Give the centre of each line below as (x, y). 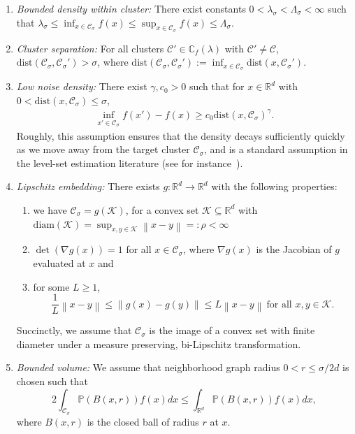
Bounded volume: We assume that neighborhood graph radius (148, 367)
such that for (217, 86)
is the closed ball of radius (143, 421)
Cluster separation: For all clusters (90, 48)
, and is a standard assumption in (276, 149)
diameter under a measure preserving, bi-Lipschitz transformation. (159, 343)
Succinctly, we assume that (74, 330)
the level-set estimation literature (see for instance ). (130, 162)
